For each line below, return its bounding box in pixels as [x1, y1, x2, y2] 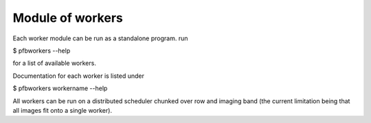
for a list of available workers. [12, 59, 96, 68]
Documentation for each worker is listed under [12, 72, 144, 80]
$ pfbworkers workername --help [12, 84, 108, 92]
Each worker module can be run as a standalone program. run [12, 34, 188, 42]
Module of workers [12, 10, 123, 25]
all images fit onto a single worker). [12, 106, 113, 114]
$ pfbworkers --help [12, 46, 71, 55]
